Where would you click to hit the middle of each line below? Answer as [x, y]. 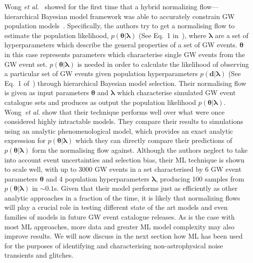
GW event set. [26, 64]
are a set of [232, 35]
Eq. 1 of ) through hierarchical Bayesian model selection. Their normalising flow [126, 83]
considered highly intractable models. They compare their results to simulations [124, 121]
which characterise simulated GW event [176, 92]
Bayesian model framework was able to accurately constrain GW [138, 16]
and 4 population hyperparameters [98, 178]
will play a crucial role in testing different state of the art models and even [116, 207]
